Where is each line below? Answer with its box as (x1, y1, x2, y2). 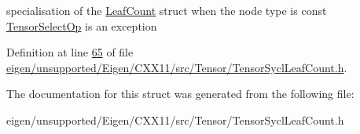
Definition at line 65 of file (6, 44, 134, 60)
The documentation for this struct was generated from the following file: (6, 85, 354, 102)
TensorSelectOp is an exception (6, 17, 157, 34)
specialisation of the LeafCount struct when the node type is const (6, 2, 327, 18)
